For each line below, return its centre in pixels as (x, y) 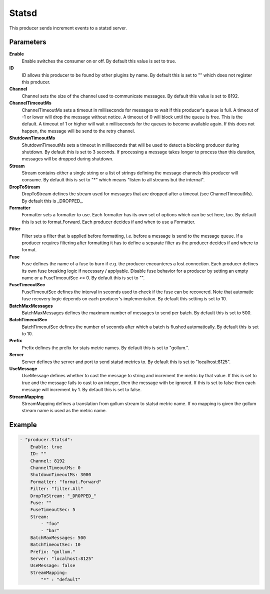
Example (23, 425)
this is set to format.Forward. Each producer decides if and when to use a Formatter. (108, 222)
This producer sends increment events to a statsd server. (68, 28)
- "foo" (50, 524)
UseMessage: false (53, 566)
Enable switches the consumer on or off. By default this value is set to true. (99, 61)
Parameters (28, 42)
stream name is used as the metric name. (64, 411)
